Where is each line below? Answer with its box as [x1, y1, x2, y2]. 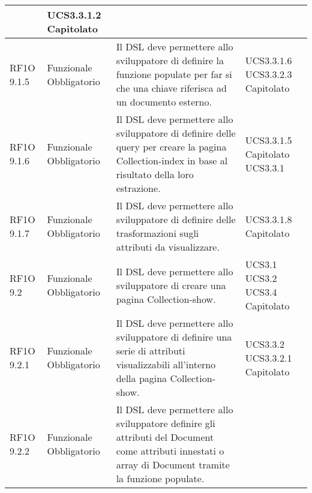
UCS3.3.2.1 [245, 350, 292, 365]
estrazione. [116, 181, 161, 195]
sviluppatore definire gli [116, 416, 215, 430]
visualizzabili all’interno [116, 357, 216, 371]
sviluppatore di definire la [116, 53, 224, 67]
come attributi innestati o [116, 444, 224, 458]
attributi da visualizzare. [116, 240, 220, 254]
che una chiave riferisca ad [116, 81, 227, 95]
